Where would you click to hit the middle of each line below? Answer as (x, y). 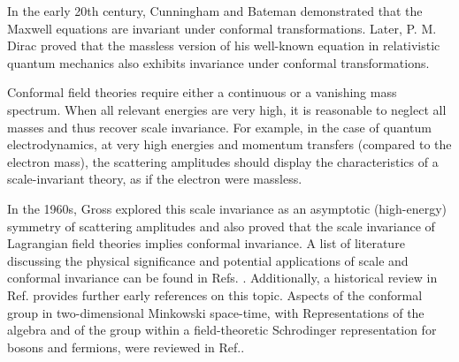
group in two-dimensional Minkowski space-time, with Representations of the (216, 312)
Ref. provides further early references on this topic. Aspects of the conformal (215, 294)
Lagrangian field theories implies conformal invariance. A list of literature (206, 243)
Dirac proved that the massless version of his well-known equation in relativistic (224, 45)
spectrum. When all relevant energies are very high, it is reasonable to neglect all (227, 109)
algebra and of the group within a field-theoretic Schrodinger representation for (222, 330)
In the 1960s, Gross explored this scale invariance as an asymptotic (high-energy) (227, 208)
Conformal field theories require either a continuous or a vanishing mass (202, 92)
